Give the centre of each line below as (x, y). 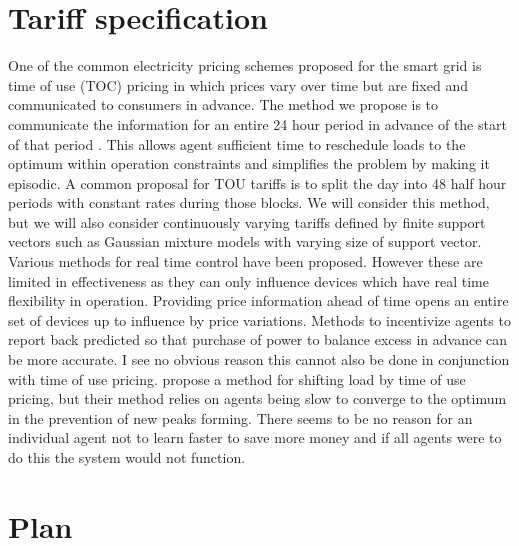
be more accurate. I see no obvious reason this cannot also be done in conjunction (259, 359)
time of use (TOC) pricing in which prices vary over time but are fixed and (238, 84)
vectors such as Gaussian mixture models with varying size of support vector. (245, 241)
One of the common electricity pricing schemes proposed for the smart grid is (245, 65)
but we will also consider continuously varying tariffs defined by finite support (247, 221)
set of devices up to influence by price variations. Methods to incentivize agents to (259, 319)
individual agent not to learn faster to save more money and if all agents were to (255, 437)
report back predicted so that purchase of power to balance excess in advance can (258, 339)
